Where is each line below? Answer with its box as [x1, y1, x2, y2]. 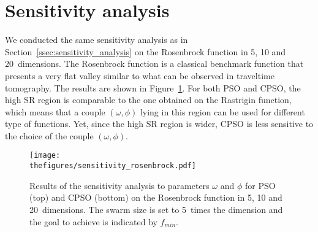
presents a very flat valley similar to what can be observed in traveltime [5, 69, 274, 82]
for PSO [244, 179, 276, 191]
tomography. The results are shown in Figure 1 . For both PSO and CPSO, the [5, 81, 301, 94]
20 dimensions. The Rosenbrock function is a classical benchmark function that [5, 57, 304, 70]
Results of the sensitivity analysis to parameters [29, 179, 210, 191]
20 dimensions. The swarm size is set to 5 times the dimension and [29, 203, 283, 215]
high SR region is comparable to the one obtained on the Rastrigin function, [5, 93, 292, 106]
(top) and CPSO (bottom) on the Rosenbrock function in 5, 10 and [29, 191, 282, 204]
